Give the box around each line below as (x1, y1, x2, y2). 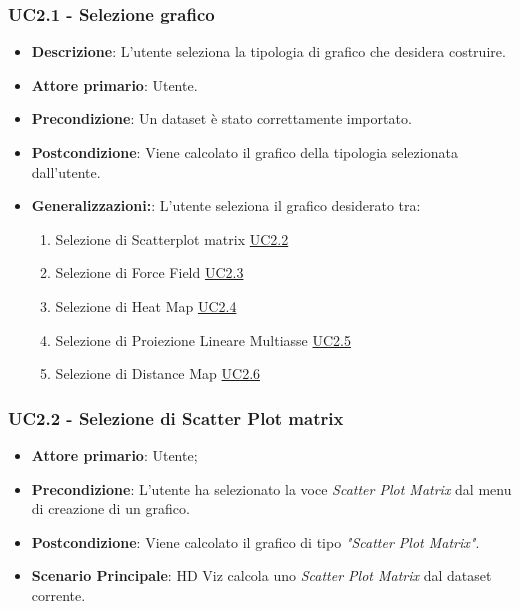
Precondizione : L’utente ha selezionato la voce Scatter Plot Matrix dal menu (31, 478, 512, 499)
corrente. (31, 584, 86, 605)
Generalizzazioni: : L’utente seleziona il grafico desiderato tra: (31, 195, 421, 216)
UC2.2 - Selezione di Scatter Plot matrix (8, 405, 344, 430)
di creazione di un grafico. (31, 498, 190, 519)
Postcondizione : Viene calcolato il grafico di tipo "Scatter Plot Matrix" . (31, 531, 480, 552)
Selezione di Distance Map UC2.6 (55, 363, 261, 384)
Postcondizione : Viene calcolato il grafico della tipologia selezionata (31, 142, 458, 162)
